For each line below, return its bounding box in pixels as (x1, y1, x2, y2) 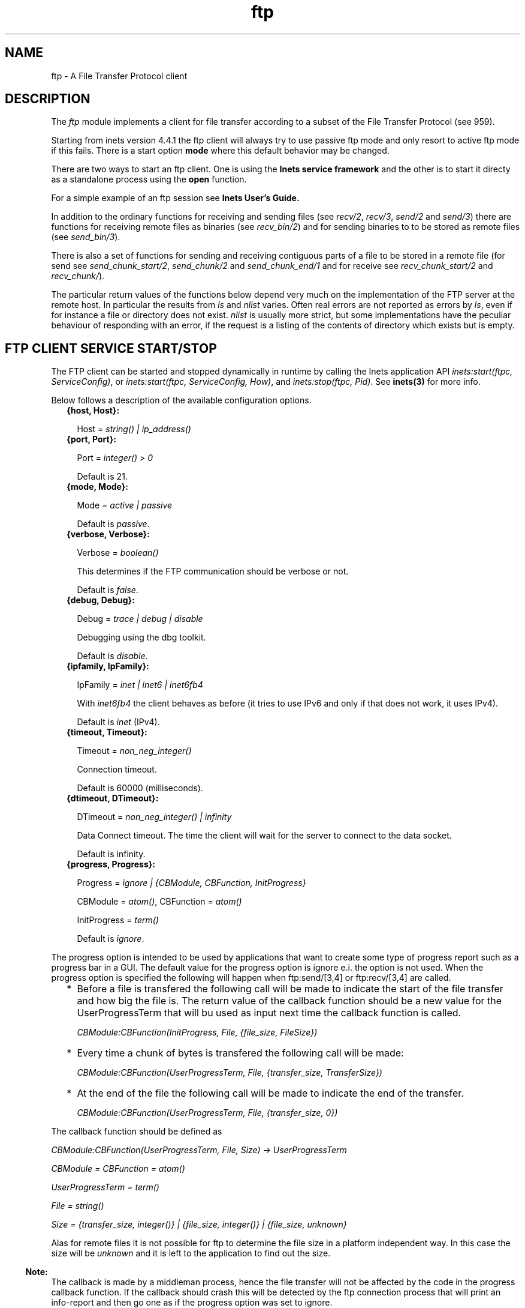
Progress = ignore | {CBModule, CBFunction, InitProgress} (77, 878, 306, 888)
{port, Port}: (67, 434, 116, 445)
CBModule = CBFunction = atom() (51, 1163, 185, 1174)
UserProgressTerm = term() (51, 1182, 159, 1193)
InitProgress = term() (77, 915, 159, 926)
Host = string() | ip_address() (77, 424, 191, 435)
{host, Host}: (67, 405, 120, 416)
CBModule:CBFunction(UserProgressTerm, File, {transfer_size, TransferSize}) (77, 1067, 382, 1078)
